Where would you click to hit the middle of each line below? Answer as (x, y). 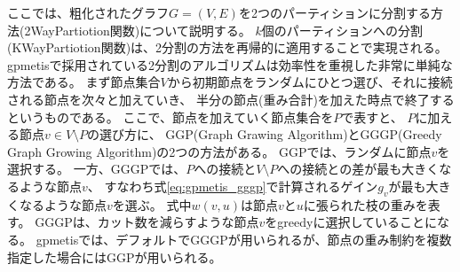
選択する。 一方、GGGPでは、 (97, 169)
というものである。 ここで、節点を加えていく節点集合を (171, 117)
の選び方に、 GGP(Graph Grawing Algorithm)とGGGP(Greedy (265, 134)
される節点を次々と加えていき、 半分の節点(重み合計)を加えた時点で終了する (231, 99)
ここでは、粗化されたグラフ (88, 12)
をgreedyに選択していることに (351, 222)
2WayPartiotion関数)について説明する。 (138, 30)
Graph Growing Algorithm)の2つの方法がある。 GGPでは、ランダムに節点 (219, 151)
